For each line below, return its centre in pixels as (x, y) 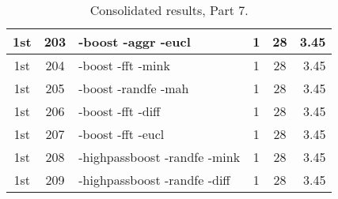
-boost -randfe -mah (134, 88)
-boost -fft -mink (124, 65)
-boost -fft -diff (120, 111)
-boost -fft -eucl (122, 134)
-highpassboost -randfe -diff (154, 180)
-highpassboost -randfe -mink (160, 157)
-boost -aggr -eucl (135, 41)
